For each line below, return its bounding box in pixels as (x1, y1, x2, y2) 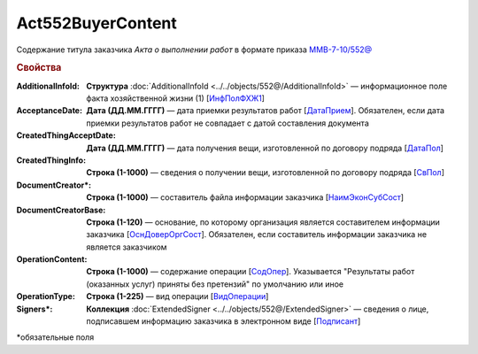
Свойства (16, 62, 62, 74)
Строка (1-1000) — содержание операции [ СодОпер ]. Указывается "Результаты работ (86, 266, 415, 277)
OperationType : (16, 291, 75, 302)
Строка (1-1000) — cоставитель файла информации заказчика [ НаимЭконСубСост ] (86, 192, 405, 203)
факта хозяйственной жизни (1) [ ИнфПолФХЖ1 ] (86, 93, 266, 104)
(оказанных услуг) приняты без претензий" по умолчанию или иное (86, 279, 344, 289)
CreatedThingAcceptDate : (16, 130, 117, 141)
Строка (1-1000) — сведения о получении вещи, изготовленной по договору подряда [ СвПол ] (86, 167, 445, 178)
